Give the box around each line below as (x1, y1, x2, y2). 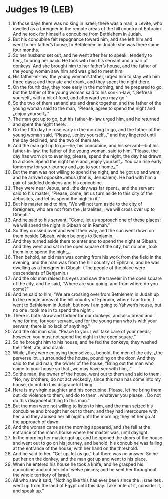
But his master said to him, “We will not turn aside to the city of (12, 201, 143, 207)
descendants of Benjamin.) (12, 270, 69, 276)
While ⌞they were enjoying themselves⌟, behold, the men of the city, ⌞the (12, 349, 163, 356)
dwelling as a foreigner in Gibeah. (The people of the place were (12, 264, 145, 271)
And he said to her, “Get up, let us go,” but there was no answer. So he (12, 450, 158, 456)
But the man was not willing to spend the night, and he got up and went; (12, 169, 161, 175)
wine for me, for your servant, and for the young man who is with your (12, 318, 157, 324)
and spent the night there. (12, 121, 66, 127)
